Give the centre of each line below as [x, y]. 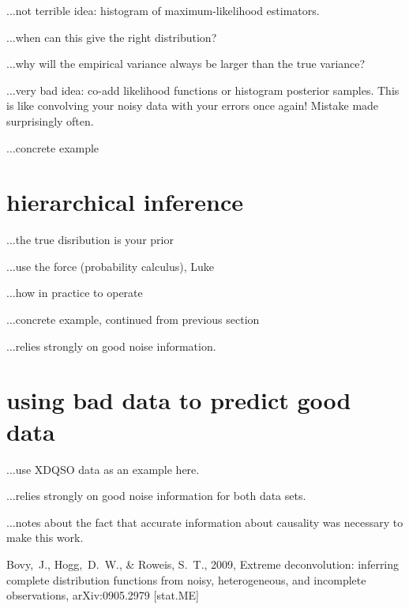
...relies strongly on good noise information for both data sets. [156, 496]
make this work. [45, 538]
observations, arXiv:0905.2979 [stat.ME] [103, 595]
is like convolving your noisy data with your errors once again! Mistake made [193, 105]
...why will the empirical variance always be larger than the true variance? [186, 64]
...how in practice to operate [75, 293]
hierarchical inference [125, 202]
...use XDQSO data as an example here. [103, 469]
